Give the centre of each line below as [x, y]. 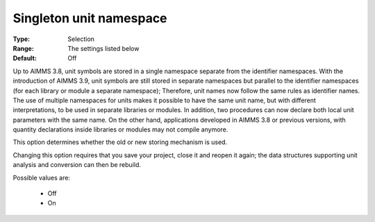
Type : [22, 39]
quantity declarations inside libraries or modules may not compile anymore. [120, 129]
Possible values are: [42, 177]
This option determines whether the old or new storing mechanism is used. [120, 142]
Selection [81, 39]
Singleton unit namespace [90, 18]
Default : [25, 58]
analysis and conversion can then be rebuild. [77, 165]
